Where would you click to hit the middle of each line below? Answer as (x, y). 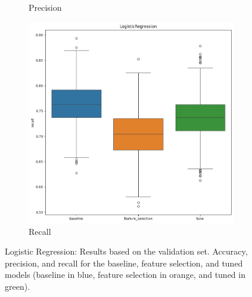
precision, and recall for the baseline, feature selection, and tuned (124, 263)
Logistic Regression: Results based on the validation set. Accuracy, (126, 251)
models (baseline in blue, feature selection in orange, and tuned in (125, 275)
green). (18, 286)
